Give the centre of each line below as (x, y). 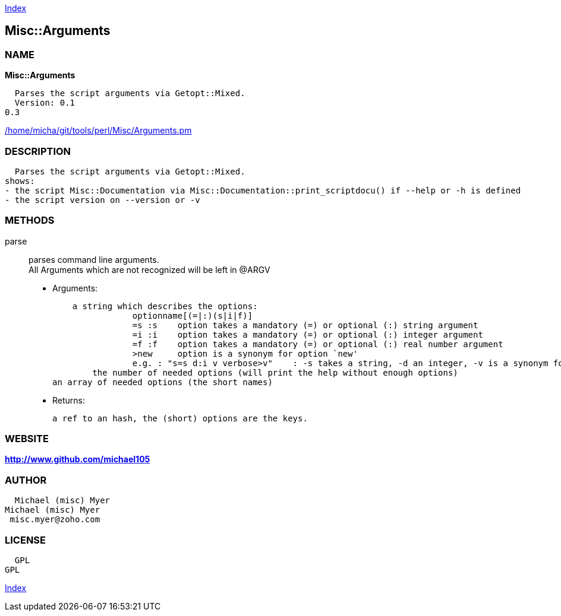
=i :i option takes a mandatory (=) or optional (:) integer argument (308, 334)
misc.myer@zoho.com (55, 520)
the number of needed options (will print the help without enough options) (275, 372)
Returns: (69, 400)
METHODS (30, 220)
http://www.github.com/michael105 (78, 459)
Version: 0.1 (45, 103)
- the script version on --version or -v (103, 200)
